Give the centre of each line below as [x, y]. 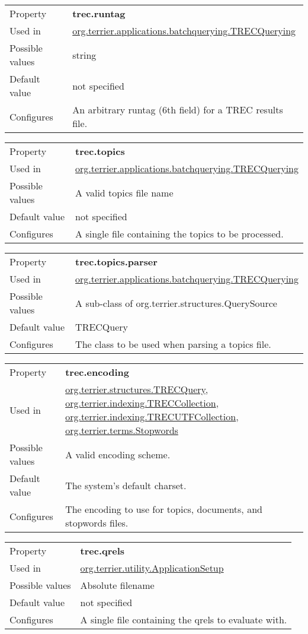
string [84, 55]
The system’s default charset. [126, 485]
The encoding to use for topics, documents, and [164, 509]
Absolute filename [117, 585]
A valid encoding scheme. [118, 454]
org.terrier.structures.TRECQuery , [137, 389]
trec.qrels [102, 551]
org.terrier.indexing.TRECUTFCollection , [152, 416]
